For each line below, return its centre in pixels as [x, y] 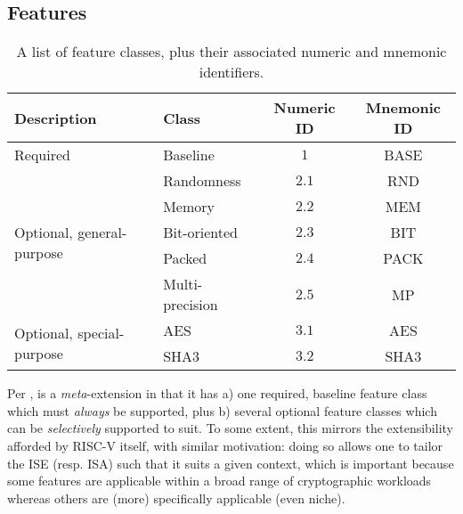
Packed [185, 258]
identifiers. [231, 72]
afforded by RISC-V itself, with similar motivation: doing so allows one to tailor [225, 445]
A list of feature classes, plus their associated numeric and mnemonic [231, 52]
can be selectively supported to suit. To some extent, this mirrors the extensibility [230, 428]
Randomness [202, 181]
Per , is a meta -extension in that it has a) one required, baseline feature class [217, 393]
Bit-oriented [200, 233]
